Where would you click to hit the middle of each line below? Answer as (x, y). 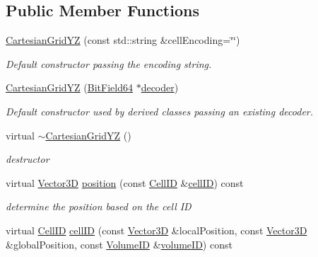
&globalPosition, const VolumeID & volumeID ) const (119, 244)
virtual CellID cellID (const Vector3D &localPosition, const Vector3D (157, 230)
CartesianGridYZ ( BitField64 (69, 87)
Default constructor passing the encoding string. (109, 63)
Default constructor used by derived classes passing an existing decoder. (160, 111)
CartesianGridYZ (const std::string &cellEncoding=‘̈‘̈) (123, 40)
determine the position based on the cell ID (99, 206)
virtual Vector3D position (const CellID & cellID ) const (125, 182)
